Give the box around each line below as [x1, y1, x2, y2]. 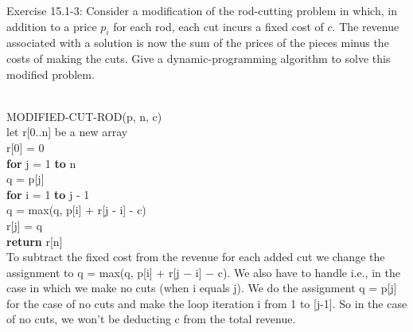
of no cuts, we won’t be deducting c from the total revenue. [6, 311, 296, 327]
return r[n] [6, 232, 63, 249]
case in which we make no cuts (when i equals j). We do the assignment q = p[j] [6, 279, 397, 296]
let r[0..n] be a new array [6, 123, 128, 140]
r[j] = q [6, 217, 43, 233]
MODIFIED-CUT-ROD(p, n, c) [6, 107, 162, 124]
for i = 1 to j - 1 [6, 186, 90, 202]
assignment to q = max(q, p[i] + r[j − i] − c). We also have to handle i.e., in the [6, 264, 400, 280]
